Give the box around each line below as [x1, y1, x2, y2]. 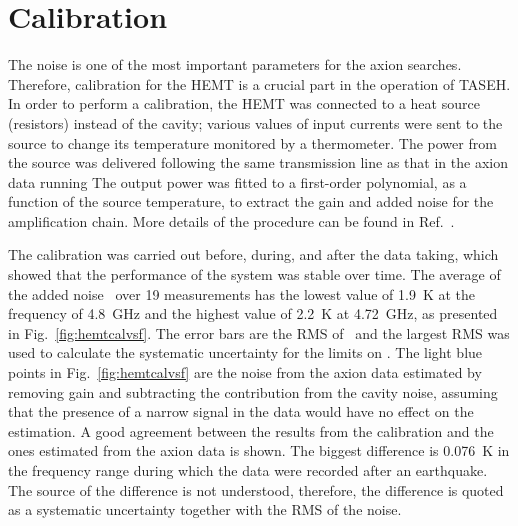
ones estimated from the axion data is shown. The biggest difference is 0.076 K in [8, 440, 510, 461]
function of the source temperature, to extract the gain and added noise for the [8, 191, 494, 212]
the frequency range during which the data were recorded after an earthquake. [8, 460, 488, 480]
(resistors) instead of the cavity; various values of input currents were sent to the [8, 112, 503, 133]
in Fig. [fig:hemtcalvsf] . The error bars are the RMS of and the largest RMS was [8, 322, 510, 343]
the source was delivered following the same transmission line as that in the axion [8, 152, 508, 173]
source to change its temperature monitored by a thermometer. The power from [8, 132, 497, 153]
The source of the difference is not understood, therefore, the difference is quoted [8, 479, 504, 500]
